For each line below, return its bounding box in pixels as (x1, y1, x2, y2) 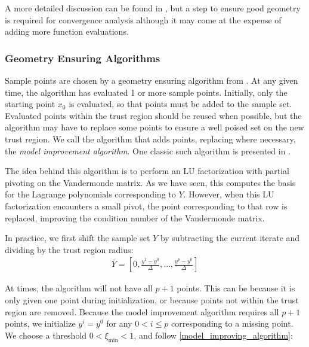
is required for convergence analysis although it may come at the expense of (5, 13, 282, 26)
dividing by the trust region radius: (5, 243, 134, 255)
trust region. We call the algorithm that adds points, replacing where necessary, (5, 132, 296, 145)
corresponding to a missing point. (171, 317, 293, 330)
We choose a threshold (5, 328, 87, 341)
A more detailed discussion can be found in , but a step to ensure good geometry (5, 2, 301, 14)
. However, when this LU (183, 188, 274, 200)
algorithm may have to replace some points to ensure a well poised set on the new (5, 121, 304, 133)
